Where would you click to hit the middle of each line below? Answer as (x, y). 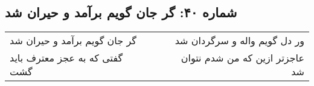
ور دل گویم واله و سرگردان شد (239, 41)
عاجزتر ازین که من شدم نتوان (242, 58)
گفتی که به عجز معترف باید (66, 58)
